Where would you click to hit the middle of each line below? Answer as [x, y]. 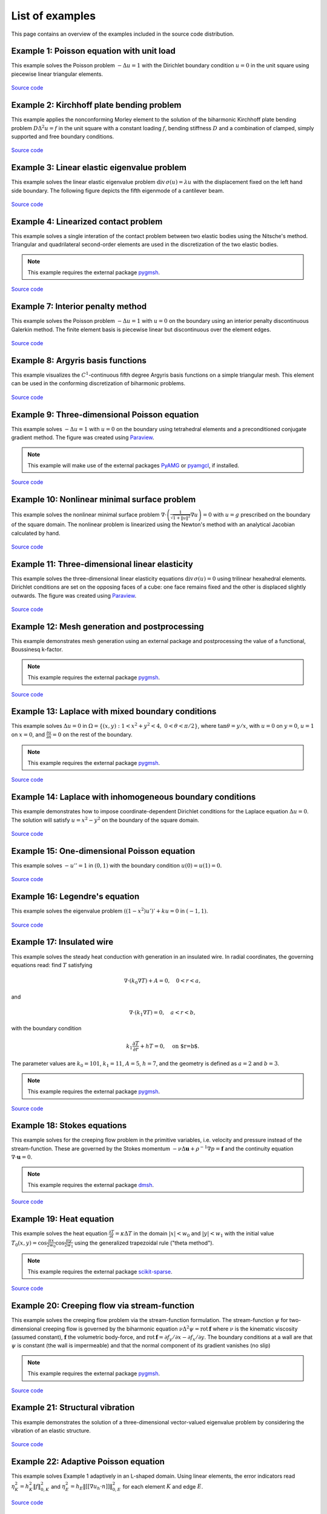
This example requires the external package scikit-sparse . [100, 1271]
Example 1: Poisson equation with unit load [93, 51]
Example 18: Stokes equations [69, 1126]
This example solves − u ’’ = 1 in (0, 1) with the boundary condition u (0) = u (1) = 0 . [117, 865]
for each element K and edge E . [163, 1486]
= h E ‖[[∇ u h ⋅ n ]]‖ [91, 1487]
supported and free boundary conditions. [63, 136]
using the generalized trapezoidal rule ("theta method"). [144, 1243]
